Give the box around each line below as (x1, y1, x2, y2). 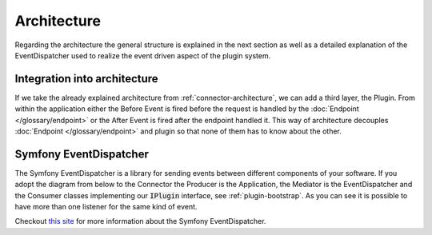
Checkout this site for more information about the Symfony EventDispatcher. (14, 217, 266, 226)
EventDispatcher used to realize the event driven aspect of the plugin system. (14, 50, 271, 60)
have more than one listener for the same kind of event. (14, 202, 198, 212)
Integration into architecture (14, 72, 159, 86)
